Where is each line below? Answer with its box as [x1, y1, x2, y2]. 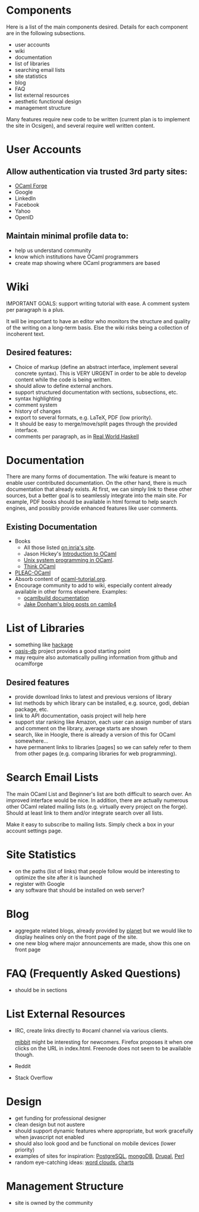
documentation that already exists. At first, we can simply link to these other [6, 485, 192, 493]
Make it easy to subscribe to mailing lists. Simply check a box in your [6, 820, 175, 828]
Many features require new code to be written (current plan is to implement [6, 115, 190, 122]
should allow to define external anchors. [14, 382, 113, 389]
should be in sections [14, 986, 67, 993]
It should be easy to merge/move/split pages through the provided [14, 420, 178, 427]
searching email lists [14, 66, 65, 73]
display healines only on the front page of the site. [14, 933, 138, 940]
